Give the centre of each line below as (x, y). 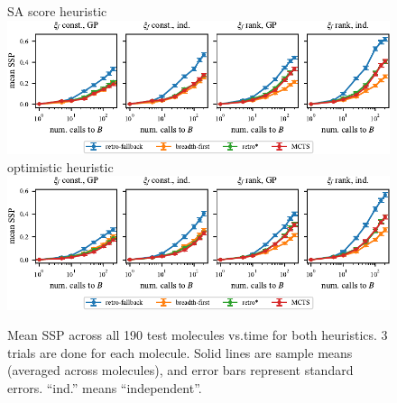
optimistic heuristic (60, 166)
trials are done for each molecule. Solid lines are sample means (180, 352)
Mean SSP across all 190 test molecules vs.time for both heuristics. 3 (198, 335)
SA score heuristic (57, 11)
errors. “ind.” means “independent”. (105, 388)
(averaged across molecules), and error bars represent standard (180, 370)
